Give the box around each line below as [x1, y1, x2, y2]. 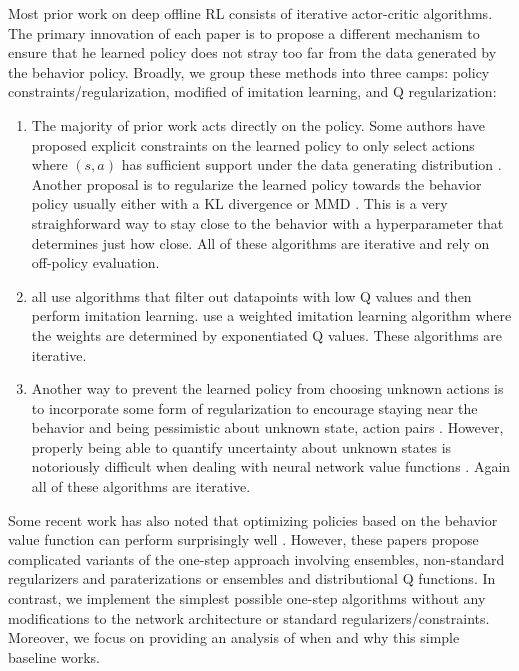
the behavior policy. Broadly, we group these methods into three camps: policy [8, 61, 490, 82]
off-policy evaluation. [31, 252, 160, 273]
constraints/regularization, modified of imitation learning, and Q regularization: [8, 81, 497, 102]
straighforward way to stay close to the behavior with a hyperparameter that [31, 212, 504, 233]
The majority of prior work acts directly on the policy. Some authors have [31, 114, 485, 135]
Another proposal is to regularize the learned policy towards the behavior [31, 173, 482, 194]
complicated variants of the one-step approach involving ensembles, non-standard [8, 548, 505, 569]
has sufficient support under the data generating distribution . [121, 154, 502, 175]
